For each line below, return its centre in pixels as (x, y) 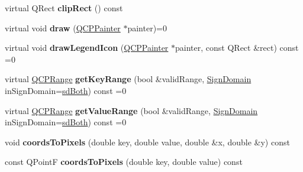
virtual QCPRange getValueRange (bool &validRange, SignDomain (131, 110)
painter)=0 (147, 27)
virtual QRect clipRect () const (64, 8)
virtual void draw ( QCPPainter (63, 27)
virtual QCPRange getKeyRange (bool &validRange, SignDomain (128, 79)
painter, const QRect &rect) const (237, 48)
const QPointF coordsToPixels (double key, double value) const (124, 162)
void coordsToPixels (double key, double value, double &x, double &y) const (147, 142)
